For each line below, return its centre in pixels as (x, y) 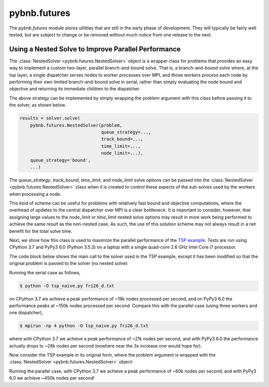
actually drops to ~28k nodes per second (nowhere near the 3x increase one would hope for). (106, 346)
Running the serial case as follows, (45, 272)
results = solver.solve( (50, 118)
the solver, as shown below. (38, 105)
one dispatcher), (26, 313)
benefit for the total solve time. (41, 231)
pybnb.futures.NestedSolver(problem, (76, 125)
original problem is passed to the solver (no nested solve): (69, 263)
